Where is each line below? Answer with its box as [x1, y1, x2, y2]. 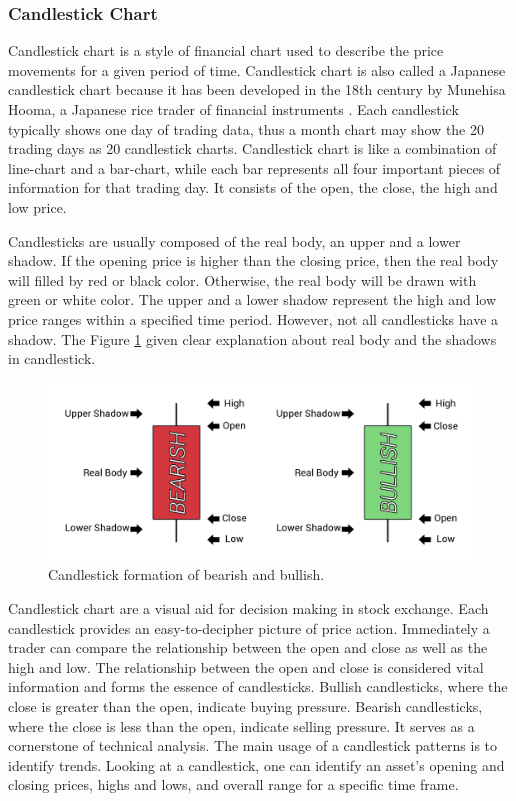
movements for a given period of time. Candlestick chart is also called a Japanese [8, 59, 506, 80]
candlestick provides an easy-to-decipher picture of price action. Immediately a [8, 617, 490, 638]
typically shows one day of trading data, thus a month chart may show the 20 [8, 118, 484, 139]
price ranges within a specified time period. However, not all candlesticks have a [8, 308, 499, 329]
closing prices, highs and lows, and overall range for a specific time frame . [8, 774, 459, 795]
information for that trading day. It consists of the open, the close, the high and [8, 177, 498, 198]
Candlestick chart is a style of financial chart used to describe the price [8, 40, 444, 61]
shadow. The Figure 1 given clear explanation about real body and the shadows [8, 328, 497, 349]
